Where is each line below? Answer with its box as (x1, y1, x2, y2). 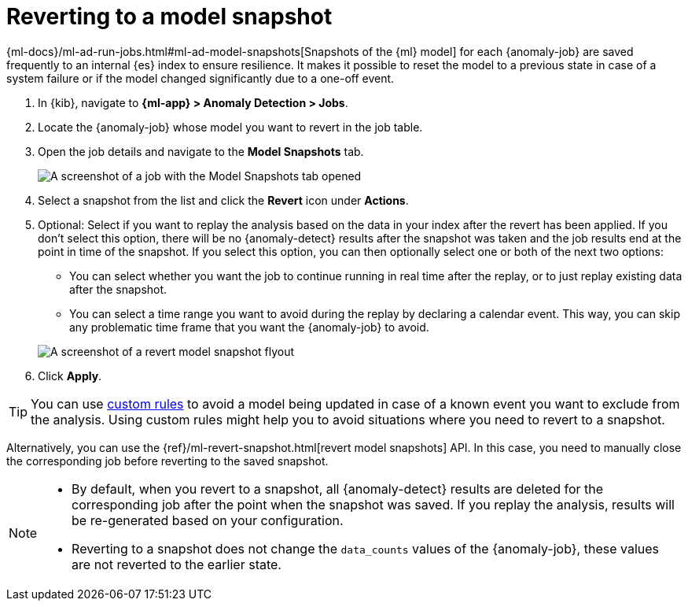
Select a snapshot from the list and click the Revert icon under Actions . (38, 193, 409, 207)
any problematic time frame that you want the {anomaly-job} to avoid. (69, 320, 429, 334)
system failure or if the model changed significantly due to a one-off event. (6, 71, 395, 85)
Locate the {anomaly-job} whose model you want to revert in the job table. (38, 120, 423, 134)
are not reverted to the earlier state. (72, 556, 281, 572)
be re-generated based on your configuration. (72, 512, 344, 528)
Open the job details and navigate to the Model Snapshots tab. (38, 144, 364, 158)
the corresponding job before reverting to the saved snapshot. (6, 453, 329, 468)
